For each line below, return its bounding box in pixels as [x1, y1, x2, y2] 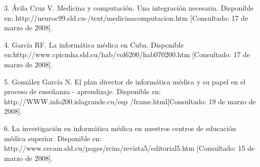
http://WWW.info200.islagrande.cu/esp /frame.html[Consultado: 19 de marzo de [4, 96, 256, 106]
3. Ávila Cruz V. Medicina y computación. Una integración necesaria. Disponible [4, 3, 253, 13]
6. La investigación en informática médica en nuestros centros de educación [4, 122, 236, 133]
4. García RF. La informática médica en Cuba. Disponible [4, 39, 184, 50]
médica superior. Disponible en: [4, 133, 101, 143]
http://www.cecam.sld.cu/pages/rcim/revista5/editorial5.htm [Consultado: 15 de [4, 143, 255, 153]
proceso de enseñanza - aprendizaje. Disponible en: [4, 86, 161, 97]
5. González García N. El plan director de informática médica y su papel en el [4, 76, 246, 87]
